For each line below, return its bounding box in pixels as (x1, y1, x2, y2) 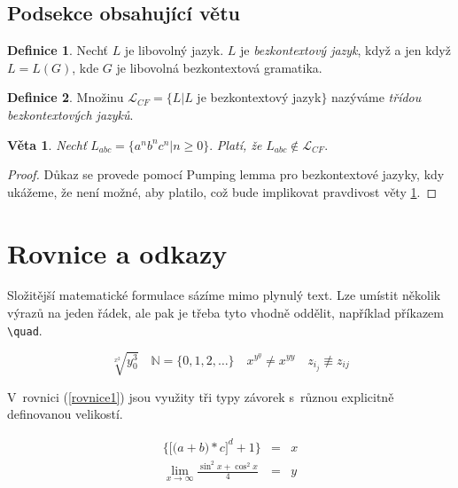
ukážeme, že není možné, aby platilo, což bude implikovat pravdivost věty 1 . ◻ (7, 182, 437, 201)
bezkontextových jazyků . (7, 105, 134, 123)
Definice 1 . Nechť (7, 41, 108, 59)
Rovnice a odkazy (7, 234, 228, 271)
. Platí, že (209, 135, 262, 153)
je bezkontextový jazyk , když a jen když (239, 41, 451, 59)
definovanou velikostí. (7, 405, 123, 423)
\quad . (7, 320, 43, 339)
